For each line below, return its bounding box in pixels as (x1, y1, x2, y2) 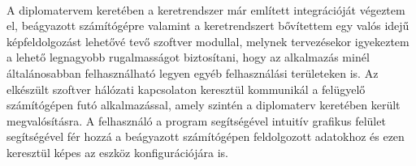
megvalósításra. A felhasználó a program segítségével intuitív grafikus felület (6, 112, 386, 129)
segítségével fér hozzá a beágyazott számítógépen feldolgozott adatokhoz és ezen (6, 128, 405, 145)
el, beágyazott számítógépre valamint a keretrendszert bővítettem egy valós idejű (6, 17, 409, 34)
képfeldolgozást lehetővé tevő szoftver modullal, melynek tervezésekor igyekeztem (6, 32, 409, 49)
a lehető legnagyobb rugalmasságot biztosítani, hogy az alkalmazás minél (6, 49, 370, 66)
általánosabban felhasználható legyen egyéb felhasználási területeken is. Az (6, 64, 379, 81)
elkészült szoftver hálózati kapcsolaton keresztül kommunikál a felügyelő (6, 80, 366, 97)
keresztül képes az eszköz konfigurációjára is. (6, 143, 228, 160)
